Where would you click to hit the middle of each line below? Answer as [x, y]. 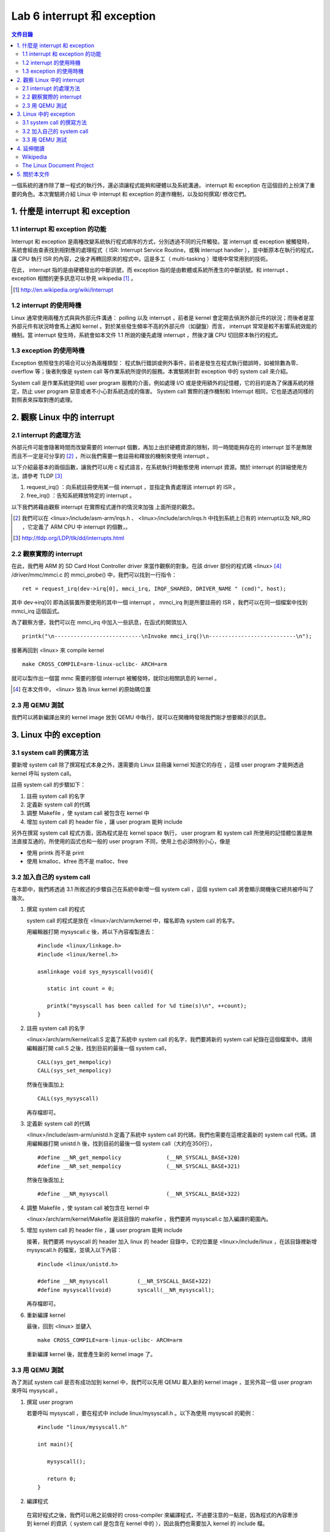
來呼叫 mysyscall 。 [36, 1390]
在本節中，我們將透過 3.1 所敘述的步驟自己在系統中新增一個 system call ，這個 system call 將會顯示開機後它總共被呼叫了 [163, 889]
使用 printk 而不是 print [55, 852]
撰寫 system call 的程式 [56, 909]
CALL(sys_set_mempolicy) [75, 1071]
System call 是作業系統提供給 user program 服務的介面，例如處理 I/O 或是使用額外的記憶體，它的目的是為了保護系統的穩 [163, 382]
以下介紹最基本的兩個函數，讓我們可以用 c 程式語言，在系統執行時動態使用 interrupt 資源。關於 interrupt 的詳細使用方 [159, 467]
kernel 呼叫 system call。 [43, 773]
